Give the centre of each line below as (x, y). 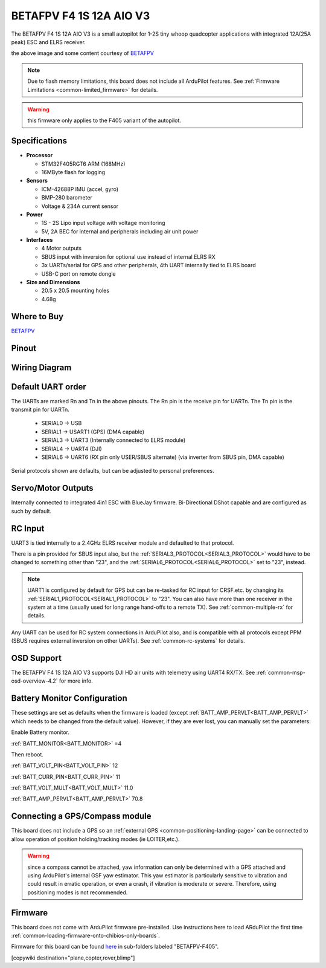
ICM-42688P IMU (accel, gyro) (80, 189)
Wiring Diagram (41, 367)
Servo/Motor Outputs (52, 488)
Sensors (37, 181)
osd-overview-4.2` (34, 681)
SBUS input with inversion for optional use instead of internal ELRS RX (128, 256)
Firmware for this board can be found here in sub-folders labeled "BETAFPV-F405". (115, 947)
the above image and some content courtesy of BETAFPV (82, 53)
